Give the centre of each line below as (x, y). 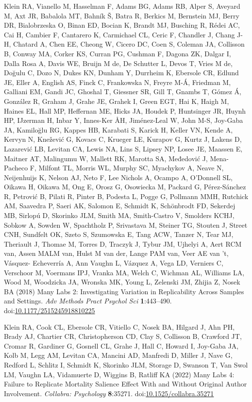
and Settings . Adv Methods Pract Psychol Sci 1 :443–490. (88, 301)
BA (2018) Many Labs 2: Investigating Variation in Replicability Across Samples (124, 291)
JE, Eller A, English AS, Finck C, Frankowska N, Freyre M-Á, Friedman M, (118, 82)
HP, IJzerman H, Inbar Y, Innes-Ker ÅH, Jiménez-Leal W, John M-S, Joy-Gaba (124, 120)
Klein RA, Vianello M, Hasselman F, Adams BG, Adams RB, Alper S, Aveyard (122, 6)
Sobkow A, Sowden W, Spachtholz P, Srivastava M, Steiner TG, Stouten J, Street (126, 225)
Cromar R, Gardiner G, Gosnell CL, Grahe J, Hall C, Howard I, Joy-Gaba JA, (121, 345)
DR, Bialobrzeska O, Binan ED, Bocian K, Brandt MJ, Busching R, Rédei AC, (122, 25)
